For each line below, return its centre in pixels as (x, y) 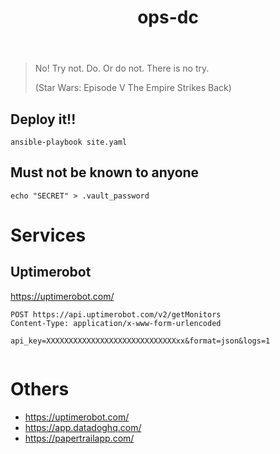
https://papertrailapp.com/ (79, 438)
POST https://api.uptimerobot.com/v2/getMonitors (116, 314)
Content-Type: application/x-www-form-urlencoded (116, 323)
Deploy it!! (43, 119)
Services (48, 235)
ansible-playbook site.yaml (69, 142)
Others (40, 389)
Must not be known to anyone (105, 172)
